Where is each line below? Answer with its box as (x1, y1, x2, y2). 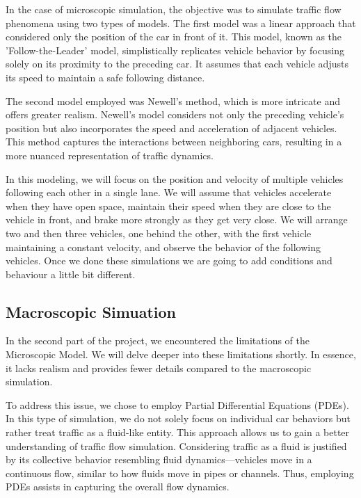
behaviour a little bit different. (6, 266, 136, 281)
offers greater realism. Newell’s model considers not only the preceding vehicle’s (6, 107, 344, 122)
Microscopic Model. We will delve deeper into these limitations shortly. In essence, (6, 347, 356, 362)
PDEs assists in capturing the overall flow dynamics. (6, 479, 230, 494)
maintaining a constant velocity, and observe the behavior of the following (6, 239, 321, 254)
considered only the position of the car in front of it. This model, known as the (6, 29, 342, 44)
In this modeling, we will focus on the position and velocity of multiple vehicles (6, 171, 344, 186)
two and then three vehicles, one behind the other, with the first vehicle (6, 225, 312, 240)
